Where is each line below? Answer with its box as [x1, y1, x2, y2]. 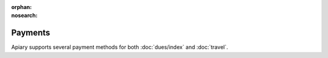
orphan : [11, 4, 32, 10]
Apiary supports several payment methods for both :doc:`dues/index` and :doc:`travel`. [11, 43, 228, 51]
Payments [11, 28, 50, 38]
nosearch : [11, 12, 38, 19]
